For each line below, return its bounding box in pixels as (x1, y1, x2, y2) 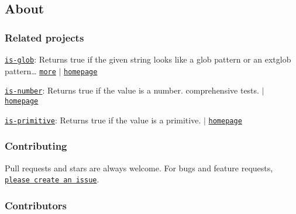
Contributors (5, 198, 67, 212)
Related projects (5, 30, 84, 44)
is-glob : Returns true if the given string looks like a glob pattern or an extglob (5, 53, 291, 65)
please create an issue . (5, 173, 99, 185)
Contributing (5, 139, 67, 153)
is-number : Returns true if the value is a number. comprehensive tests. (5, 84, 259, 96)
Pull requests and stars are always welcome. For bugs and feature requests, (5, 161, 273, 174)
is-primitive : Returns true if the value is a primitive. (5, 113, 201, 126)
